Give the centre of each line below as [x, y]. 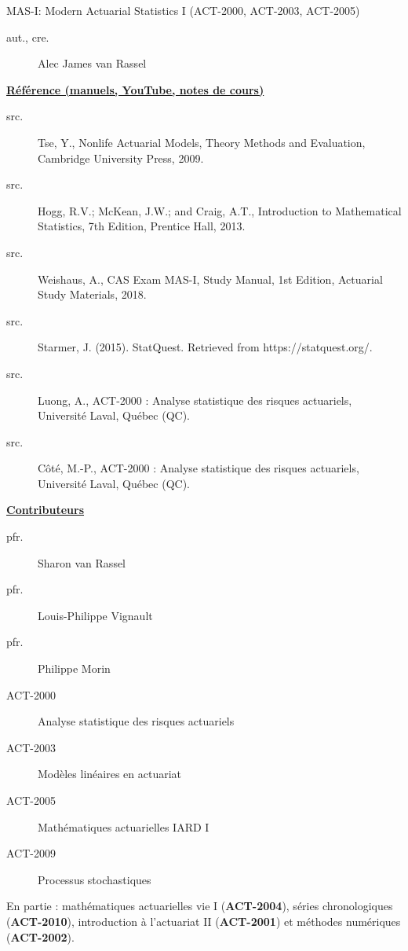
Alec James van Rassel [92, 63]
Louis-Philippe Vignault [95, 615]
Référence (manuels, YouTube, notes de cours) [135, 89]
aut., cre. [28, 37]
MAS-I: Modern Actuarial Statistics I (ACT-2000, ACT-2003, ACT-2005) [183, 10]
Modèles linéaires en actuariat [110, 774]
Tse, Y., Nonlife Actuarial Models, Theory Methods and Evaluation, [202, 142]
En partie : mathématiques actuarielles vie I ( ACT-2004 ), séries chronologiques [200, 906]
